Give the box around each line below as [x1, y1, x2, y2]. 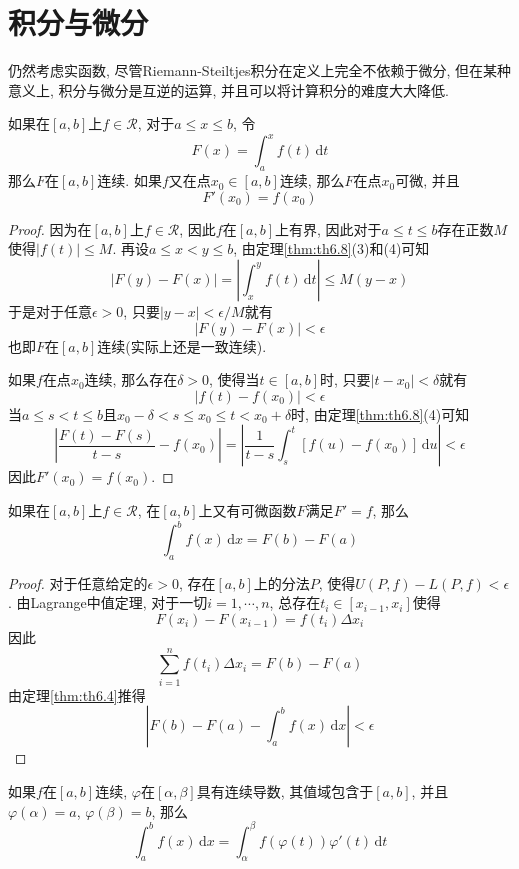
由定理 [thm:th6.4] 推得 [8, 684, 146, 705]
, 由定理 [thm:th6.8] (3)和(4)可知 [233, 238, 430, 259]
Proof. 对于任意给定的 [8, 572, 148, 593]
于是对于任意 [8, 300, 92, 321]
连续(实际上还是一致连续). [97, 335, 267, 356]
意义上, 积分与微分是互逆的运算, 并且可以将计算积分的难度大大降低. [8, 79, 449, 100]
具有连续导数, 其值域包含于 [196, 780, 374, 801]
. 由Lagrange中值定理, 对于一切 [8, 592, 208, 613]
